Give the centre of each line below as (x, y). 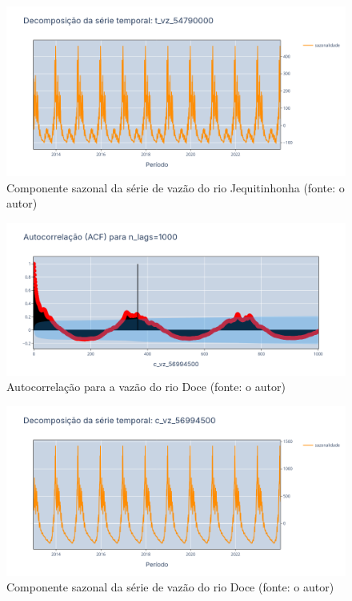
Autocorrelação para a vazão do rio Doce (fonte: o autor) (146, 387)
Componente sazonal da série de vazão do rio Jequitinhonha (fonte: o (176, 187)
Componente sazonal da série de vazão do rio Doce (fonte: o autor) (170, 587)
